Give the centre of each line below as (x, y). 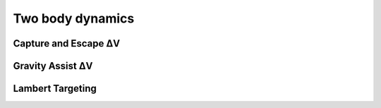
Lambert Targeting (55, 89)
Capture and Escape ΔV (66, 43)
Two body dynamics (74, 18)
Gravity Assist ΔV (53, 66)
